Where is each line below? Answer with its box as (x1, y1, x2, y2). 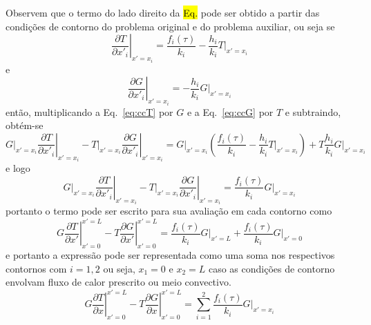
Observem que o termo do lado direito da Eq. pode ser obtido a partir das (6, 6, 320, 19)
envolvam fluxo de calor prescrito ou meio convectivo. (6, 275, 231, 289)
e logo (6, 161, 30, 175)
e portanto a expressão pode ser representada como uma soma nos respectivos (6, 248, 335, 262)
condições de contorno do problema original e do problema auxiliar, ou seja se (6, 19, 335, 33)
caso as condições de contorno (208, 261, 335, 275)
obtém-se (6, 118, 44, 132)
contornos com (6, 261, 67, 275)
